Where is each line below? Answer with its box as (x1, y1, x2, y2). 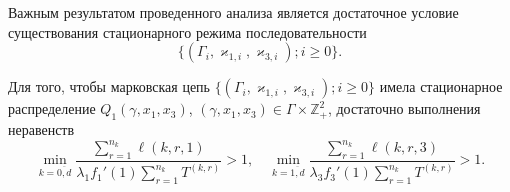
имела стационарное (379, 76, 503, 97)
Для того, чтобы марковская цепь (8, 76, 210, 97)
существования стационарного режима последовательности (8, 21, 367, 42)
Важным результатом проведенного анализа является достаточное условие (8, 2, 459, 22)
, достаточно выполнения (327, 98, 481, 119)
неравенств (8, 118, 75, 139)
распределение (8, 98, 96, 119)
